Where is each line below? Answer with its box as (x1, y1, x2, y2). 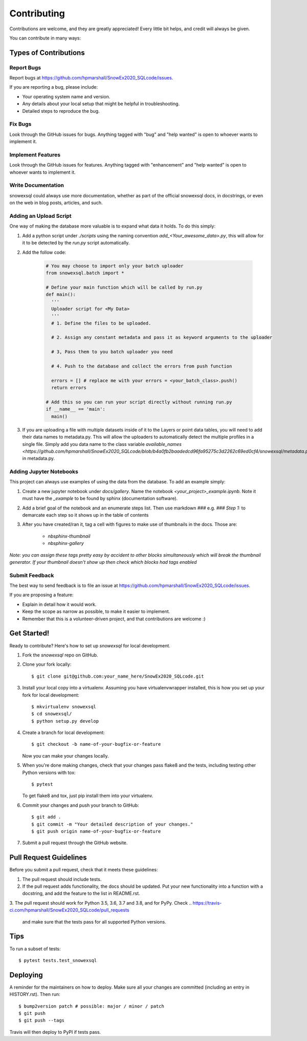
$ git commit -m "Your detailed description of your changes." (31, 821, 193, 827)
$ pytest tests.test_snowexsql (18, 957, 97, 963)
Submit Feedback (9, 571, 54, 579)
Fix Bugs (9, 120, 32, 128)
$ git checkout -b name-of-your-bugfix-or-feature (31, 741, 161, 747)
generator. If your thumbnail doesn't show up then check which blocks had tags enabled (9, 559, 197, 565)
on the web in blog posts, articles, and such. (9, 200, 103, 206)
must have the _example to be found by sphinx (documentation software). (22, 495, 178, 502)
